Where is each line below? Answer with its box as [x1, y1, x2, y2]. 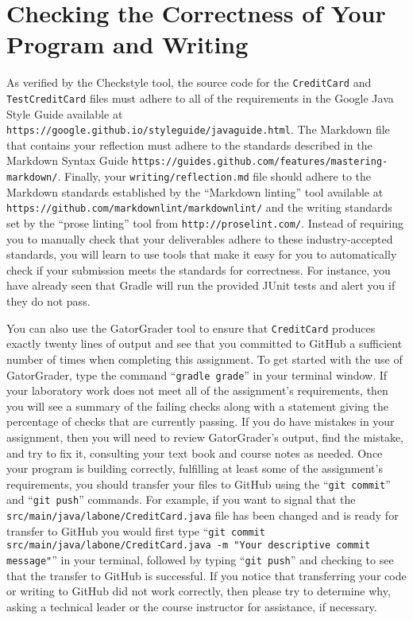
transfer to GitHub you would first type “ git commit [6, 522, 265, 539]
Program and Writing [6, 28, 249, 60]
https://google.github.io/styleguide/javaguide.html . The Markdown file [6, 121, 390, 138]
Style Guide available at [6, 105, 123, 122]
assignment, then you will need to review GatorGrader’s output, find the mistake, [6, 428, 404, 445]
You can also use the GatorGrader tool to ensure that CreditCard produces [6, 319, 376, 336]
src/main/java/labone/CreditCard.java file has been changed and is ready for [6, 507, 399, 524]
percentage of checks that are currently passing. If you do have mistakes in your [6, 413, 395, 430]
